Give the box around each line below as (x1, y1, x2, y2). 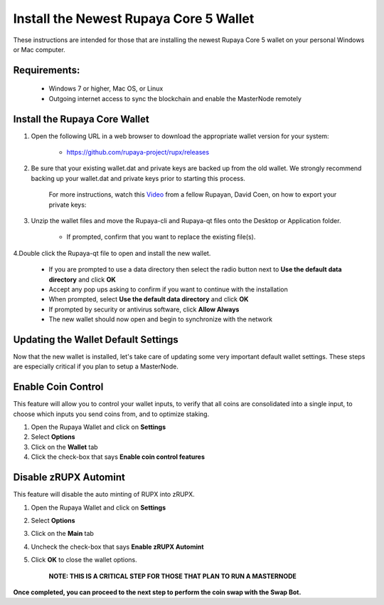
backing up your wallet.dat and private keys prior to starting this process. (31, 174, 245, 182)
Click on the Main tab (31, 529, 94, 538)
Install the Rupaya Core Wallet (13, 113, 149, 125)
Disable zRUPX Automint (13, 471, 126, 484)
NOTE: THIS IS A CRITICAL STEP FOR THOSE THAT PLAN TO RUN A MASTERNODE (48, 572, 297, 580)
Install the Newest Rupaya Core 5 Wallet (13, 11, 255, 26)
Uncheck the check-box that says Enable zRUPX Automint (31, 542, 204, 551)
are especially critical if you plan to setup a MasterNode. (13, 362, 179, 371)
